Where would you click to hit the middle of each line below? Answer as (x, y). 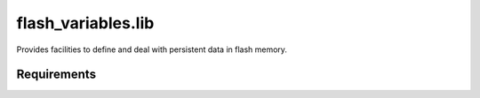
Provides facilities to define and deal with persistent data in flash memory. (152, 49)
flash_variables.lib (85, 23)
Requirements (56, 75)
